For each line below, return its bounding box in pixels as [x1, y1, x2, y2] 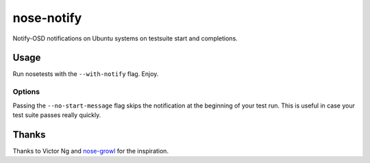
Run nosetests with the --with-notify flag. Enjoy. [12, 70, 159, 78]
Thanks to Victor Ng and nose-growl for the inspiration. [12, 147, 169, 155]
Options [12, 87, 40, 97]
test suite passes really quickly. [12, 110, 101, 119]
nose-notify [12, 10, 82, 25]
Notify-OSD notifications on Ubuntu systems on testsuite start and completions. [12, 34, 238, 42]
